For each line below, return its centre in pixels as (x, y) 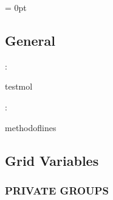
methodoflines (31, 127)
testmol (19, 86)
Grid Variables (52, 160)
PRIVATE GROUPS (57, 190)
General (30, 40)
